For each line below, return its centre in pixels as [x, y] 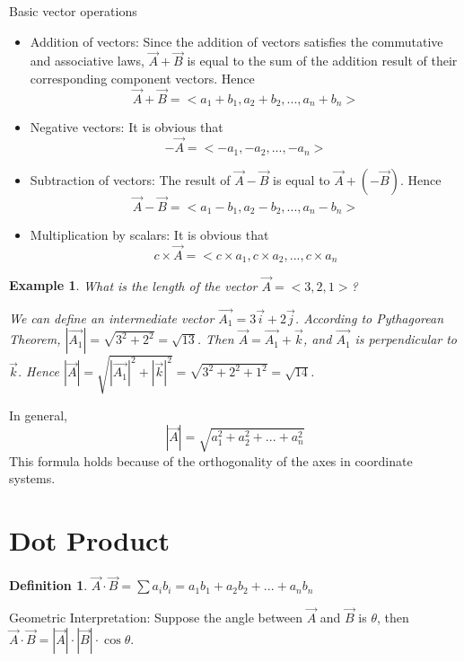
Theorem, [35, 339]
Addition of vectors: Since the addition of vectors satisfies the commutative [236, 41]
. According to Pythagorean [369, 318]
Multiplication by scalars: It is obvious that [149, 235]
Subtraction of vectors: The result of [130, 179]
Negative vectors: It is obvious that [127, 127]
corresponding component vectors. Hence [142, 78]
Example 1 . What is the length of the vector [133, 285]
